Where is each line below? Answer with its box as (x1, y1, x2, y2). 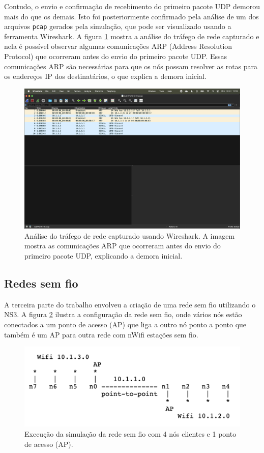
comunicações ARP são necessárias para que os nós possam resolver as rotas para (4, 61, 258, 71)
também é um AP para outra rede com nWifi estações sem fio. (4, 329, 198, 339)
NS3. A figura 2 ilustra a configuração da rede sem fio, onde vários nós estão (4, 309, 242, 320)
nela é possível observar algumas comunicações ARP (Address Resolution (4, 41, 232, 51)
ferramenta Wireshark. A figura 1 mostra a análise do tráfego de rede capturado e (4, 31, 259, 41)
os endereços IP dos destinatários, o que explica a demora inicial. (4, 71, 207, 81)
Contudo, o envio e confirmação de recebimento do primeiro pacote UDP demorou (4, 1, 260, 11)
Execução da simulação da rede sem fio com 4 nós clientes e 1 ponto (24, 429, 237, 439)
